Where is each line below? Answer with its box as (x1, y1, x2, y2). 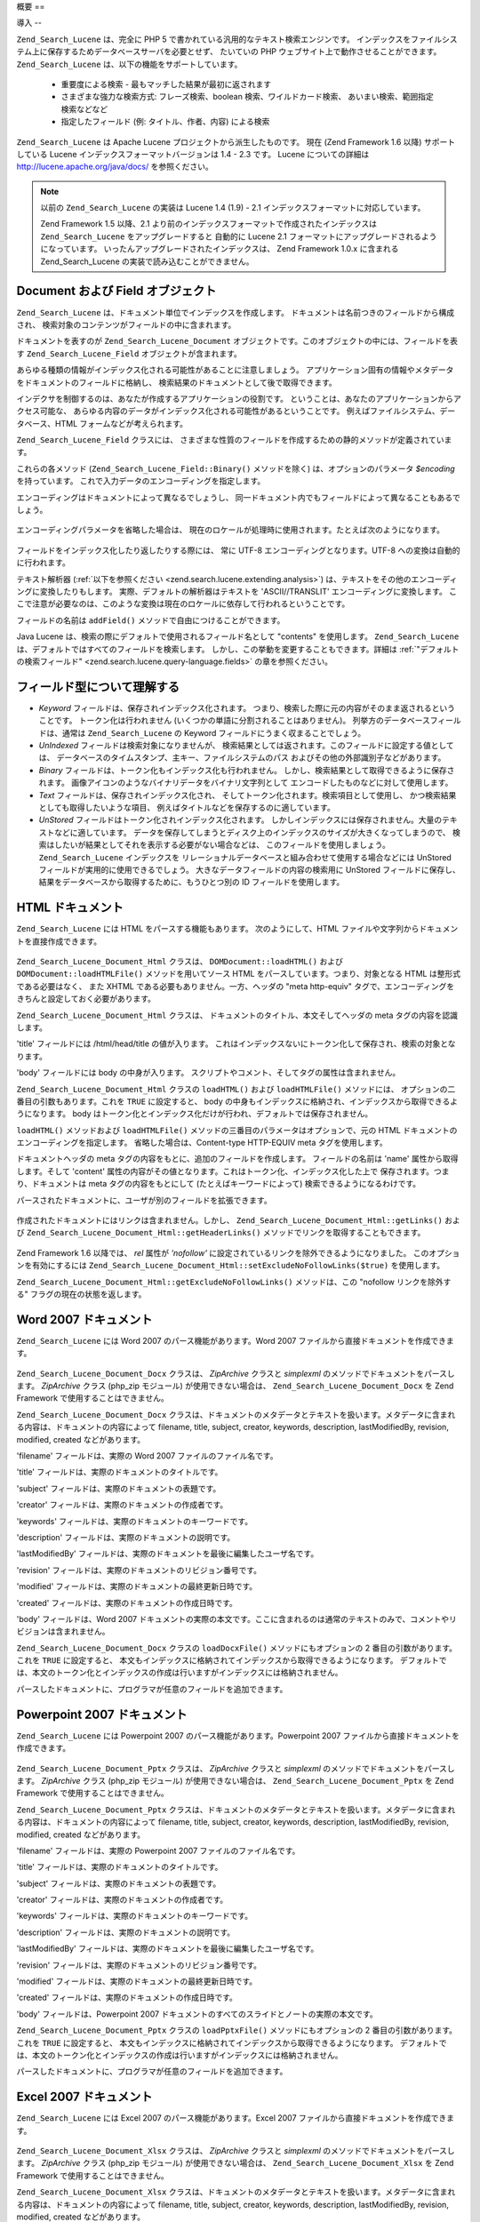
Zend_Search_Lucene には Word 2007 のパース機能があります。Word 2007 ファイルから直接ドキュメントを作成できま (16, 1335, 455, 1346)
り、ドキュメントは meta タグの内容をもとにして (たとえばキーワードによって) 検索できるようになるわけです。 (16, 1179, 421, 1189)
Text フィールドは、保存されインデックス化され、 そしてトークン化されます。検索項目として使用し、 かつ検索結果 (38, 789, 457, 800)
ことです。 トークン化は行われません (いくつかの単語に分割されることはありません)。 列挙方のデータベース (38, 715, 430, 726)
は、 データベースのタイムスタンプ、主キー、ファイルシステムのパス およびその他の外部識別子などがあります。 (38, 752, 446, 763)
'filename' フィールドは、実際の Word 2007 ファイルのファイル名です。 (16, 1451, 278, 1461)
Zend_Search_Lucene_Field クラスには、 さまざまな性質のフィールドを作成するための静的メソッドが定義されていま (16, 435, 452, 445)
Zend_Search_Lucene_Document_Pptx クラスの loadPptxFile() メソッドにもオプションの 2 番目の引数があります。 (16, 2025, 458, 2035)
